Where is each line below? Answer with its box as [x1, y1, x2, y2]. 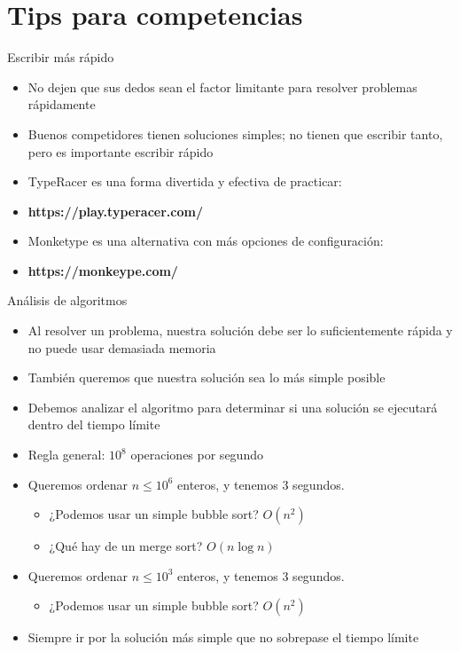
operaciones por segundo [130, 445, 263, 464]
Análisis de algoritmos [7, 291, 128, 310]
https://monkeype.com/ [27, 261, 178, 279]
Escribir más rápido [7, 48, 114, 67]
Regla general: [27, 445, 105, 464]
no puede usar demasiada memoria [27, 338, 216, 357]
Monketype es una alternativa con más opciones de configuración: [27, 232, 384, 250]
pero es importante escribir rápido [27, 142, 214, 161]
